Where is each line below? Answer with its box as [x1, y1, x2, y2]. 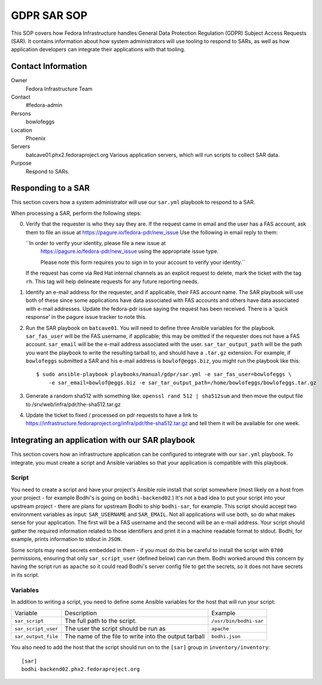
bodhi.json [211, 633, 241, 640]
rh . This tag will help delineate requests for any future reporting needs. [25, 278, 199, 285]
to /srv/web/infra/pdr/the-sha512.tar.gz [25, 400, 121, 407]
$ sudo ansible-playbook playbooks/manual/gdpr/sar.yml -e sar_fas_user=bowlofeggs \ [36, 371, 292, 378]
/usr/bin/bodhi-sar [211, 618, 264, 624]
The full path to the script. [64, 617, 137, 625]
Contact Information [11, 61, 87, 71]
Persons [11, 110, 31, 117]
